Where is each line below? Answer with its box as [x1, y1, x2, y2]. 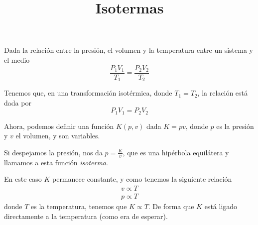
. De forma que [148, 201, 194, 211]
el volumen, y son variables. [15, 130, 100, 141]
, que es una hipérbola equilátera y [123, 147, 229, 157]
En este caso [4, 174, 42, 184]
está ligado [204, 201, 238, 211]
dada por [4, 97, 31, 108]
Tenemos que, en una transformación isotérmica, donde [4, 88, 172, 98]
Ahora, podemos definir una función [4, 120, 114, 131]
